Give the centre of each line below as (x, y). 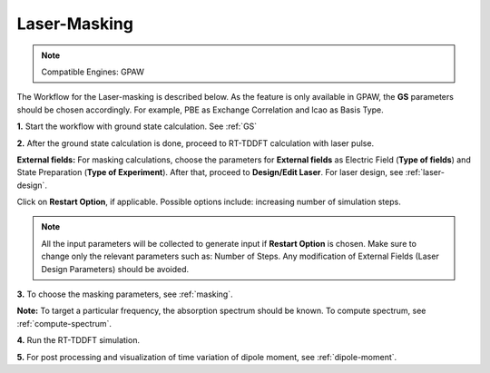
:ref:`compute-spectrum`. (64, 323)
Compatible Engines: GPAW (93, 72)
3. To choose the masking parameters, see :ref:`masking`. (125, 294)
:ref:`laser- (425, 172)
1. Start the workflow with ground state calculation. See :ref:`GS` (137, 126)
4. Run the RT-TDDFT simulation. (78, 340)
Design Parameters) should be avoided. (115, 269)
